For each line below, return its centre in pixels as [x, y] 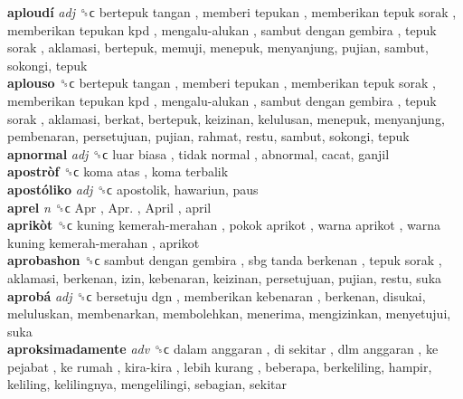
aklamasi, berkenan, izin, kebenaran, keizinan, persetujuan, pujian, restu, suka [225, 277]
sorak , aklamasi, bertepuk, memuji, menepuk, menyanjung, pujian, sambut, [218, 47]
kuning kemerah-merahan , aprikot [104, 242]
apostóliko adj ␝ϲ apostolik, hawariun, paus [133, 189]
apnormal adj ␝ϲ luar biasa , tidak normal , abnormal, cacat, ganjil [198, 153]
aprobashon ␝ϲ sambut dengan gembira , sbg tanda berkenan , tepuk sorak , [225, 260]
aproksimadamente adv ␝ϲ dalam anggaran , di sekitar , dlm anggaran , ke [223, 349]
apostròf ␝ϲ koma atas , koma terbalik [118, 171]
